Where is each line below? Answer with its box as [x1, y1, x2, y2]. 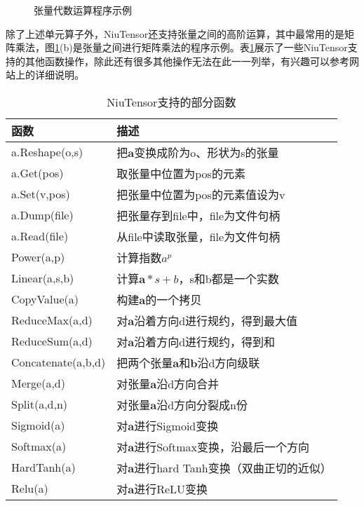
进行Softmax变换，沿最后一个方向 [134, 438, 310, 455]
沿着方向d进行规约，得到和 [134, 333, 276, 350]
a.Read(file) [11, 228, 69, 245]
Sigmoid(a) [11, 417, 65, 434]
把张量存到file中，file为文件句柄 [116, 207, 281, 224]
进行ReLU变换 [134, 480, 208, 497]
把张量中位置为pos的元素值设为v [116, 186, 285, 203]
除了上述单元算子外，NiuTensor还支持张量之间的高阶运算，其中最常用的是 [6, 26, 345, 41]
